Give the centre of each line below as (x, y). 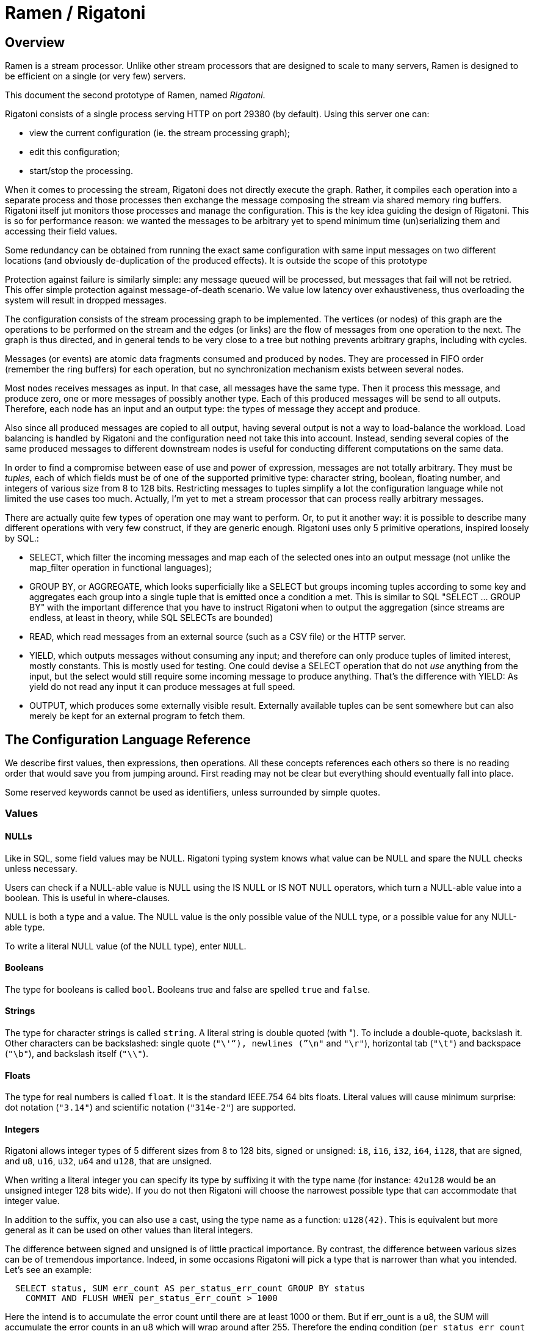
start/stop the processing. (81, 171)
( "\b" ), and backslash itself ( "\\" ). (77, 1054)
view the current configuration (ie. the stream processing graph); (160, 133)
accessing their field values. (61, 231)
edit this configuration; (75, 152)
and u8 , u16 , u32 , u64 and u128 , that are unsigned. (108, 1161)
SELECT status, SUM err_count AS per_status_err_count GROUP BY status (190, 1289)
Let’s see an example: (49, 1270)
